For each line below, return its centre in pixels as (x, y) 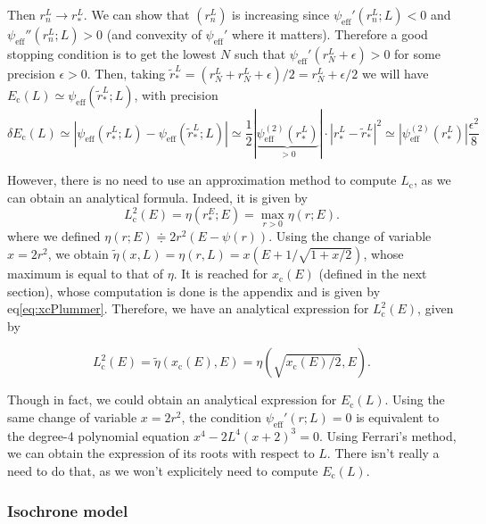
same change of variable (72, 417)
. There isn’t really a (383, 453)
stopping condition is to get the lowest (112, 54)
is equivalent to (398, 417)
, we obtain (78, 254)
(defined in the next (373, 274)
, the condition (221, 417)
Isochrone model (68, 510)
